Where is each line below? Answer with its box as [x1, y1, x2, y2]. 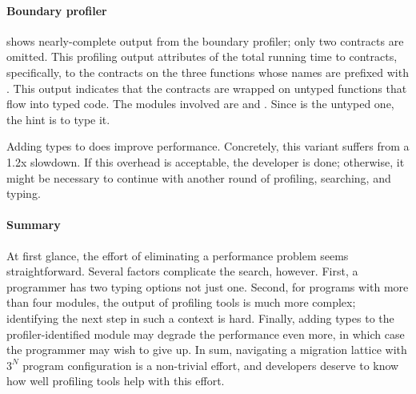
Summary [6, 216, 61, 233]
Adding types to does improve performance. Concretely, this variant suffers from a [6, 138, 410, 155]
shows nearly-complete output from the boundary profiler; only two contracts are [6, 32, 404, 49]
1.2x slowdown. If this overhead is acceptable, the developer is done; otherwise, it [6, 153, 405, 170]
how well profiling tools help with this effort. [6, 372, 225, 389]
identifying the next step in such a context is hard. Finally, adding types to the [6, 309, 394, 326]
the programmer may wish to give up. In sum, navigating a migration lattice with [6, 341, 407, 358]
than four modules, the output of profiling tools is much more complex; [6, 294, 356, 311]
